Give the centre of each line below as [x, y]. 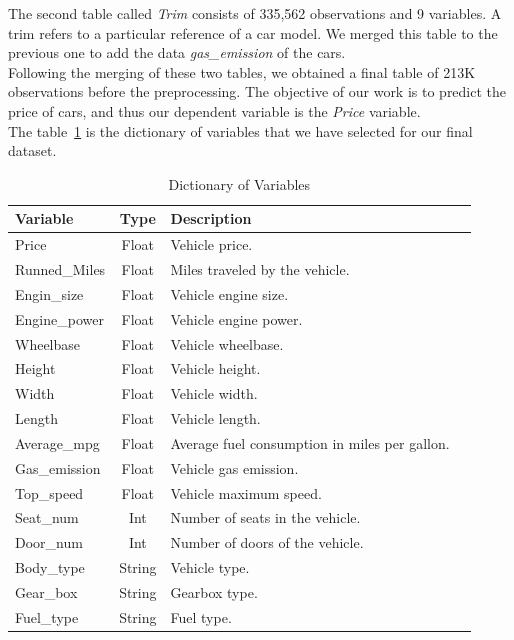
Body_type [50, 567]
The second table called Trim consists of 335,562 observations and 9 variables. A [255, 13]
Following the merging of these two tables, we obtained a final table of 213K [242, 71]
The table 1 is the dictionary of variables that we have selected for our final [240, 130]
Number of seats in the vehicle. [265, 517]
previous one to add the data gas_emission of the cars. [177, 52]
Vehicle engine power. [236, 318]
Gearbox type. [214, 592]
